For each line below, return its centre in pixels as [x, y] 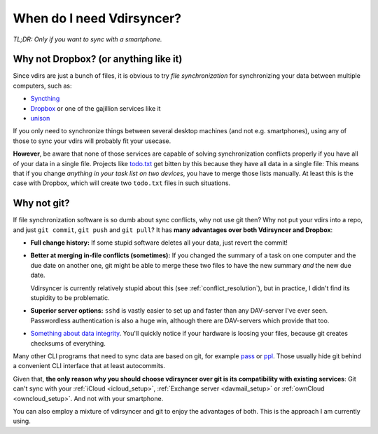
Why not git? [41, 203]
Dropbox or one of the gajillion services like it [96, 108]
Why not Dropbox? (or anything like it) [98, 59]
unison [40, 118]
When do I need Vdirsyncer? [97, 18]
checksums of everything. [68, 343]
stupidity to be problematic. [70, 298]
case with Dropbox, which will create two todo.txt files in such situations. [122, 183]
